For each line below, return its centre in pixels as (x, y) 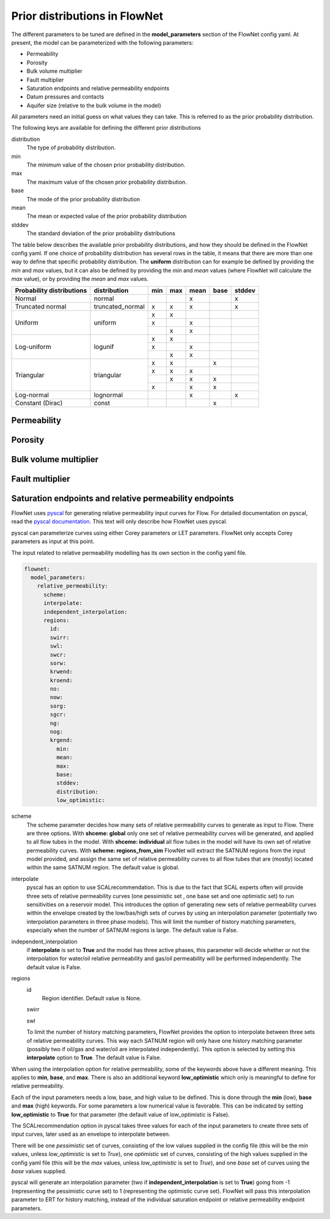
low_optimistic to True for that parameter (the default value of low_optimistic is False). (120, 1114)
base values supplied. (39, 1171)
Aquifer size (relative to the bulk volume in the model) (94, 105)
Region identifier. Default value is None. (92, 998)
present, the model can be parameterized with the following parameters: (102, 42)
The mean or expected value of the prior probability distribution (107, 216)
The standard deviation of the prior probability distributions (101, 233)
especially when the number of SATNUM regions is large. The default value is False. (132, 930)
